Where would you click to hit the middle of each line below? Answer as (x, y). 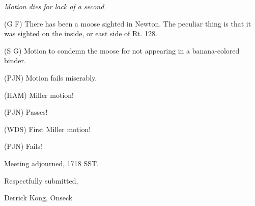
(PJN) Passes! (26, 112)
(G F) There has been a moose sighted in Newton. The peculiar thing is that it (128, 23)
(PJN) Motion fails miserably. (51, 77)
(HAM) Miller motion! (39, 95)
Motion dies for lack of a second (54, 6)
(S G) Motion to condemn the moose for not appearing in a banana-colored (122, 50)
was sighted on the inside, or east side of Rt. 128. (81, 33)
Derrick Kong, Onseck (38, 198)
